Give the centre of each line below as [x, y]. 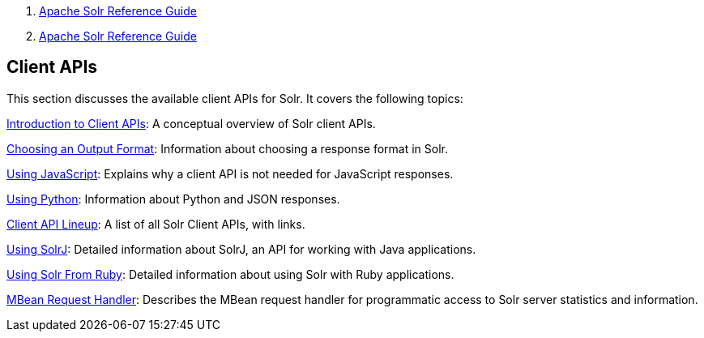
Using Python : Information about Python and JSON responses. [173, 199]
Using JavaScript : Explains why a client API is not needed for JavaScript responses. [230, 173]
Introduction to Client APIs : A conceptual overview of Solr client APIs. [191, 123]
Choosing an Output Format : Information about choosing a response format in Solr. [228, 148]
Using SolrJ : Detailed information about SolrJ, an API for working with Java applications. [241, 249]
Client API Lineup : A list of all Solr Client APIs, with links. [156, 224]
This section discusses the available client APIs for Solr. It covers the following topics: [235, 98]
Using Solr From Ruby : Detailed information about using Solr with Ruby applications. [230, 274]
